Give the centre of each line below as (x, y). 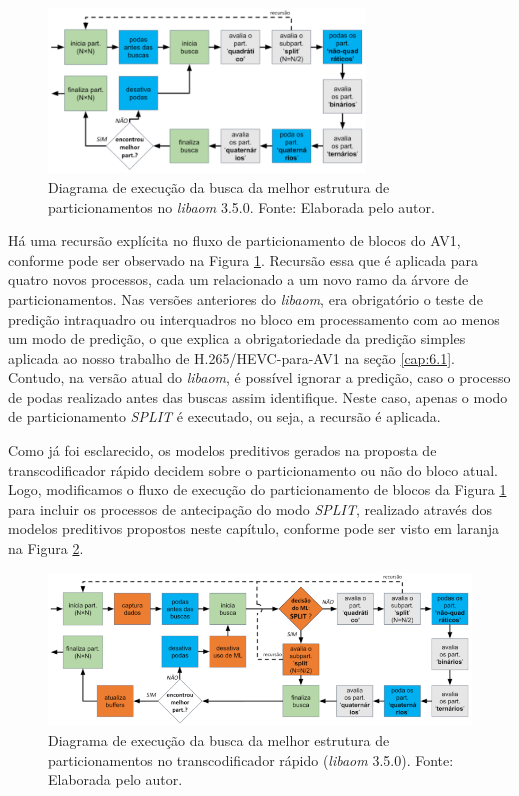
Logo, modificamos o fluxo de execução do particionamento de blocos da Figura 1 (257, 489)
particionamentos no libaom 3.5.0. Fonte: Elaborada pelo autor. (241, 206)
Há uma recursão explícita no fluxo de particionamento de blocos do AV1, (234, 240)
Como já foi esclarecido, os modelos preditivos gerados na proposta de (222, 450)
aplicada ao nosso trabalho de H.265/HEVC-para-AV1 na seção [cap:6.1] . (231, 357)
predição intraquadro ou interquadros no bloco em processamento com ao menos (254, 318)
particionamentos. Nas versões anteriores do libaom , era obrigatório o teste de (245, 298)
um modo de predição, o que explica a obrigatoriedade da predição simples (237, 338)
